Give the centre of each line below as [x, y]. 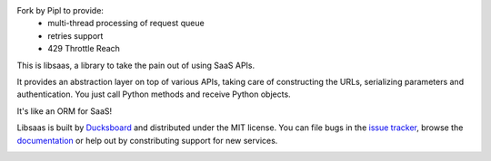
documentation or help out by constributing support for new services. [147, 140]
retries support [75, 35]
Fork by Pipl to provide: [60, 10]
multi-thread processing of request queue [126, 24]
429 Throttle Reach [84, 49]
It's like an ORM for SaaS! [65, 111]
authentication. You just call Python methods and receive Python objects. [154, 94]
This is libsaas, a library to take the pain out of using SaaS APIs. [136, 65]
